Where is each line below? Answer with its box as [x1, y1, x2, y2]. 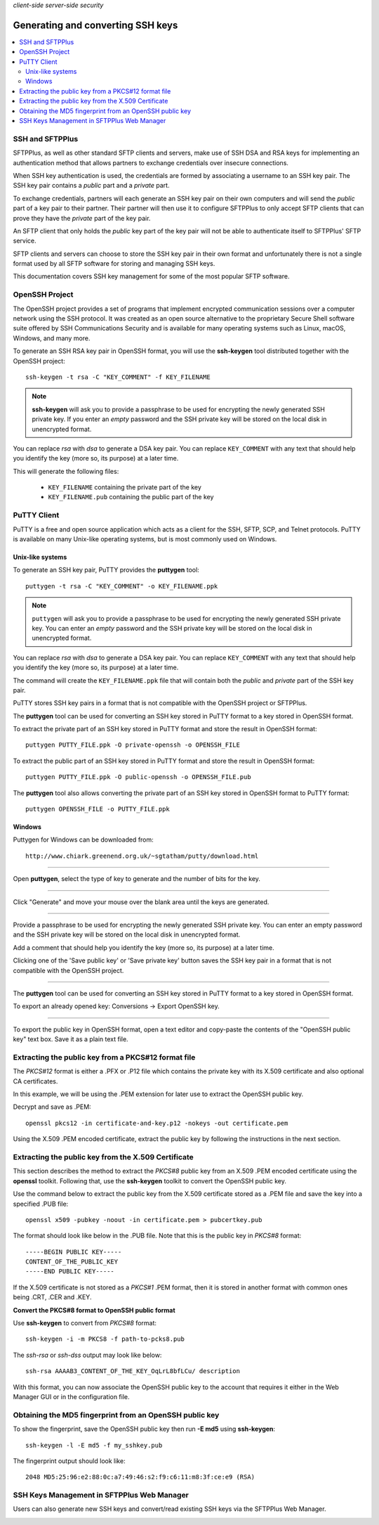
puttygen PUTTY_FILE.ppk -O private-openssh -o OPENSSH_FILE [25, 741, 240, 749]
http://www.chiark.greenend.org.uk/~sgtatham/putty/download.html [25, 851, 259, 860]
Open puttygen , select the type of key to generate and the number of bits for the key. [13, 875, 261, 883]
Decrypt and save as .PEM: [13, 1102, 91, 1111]
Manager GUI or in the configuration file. [13, 1392, 130, 1401]
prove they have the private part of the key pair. [13, 214, 151, 222]
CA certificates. [13, 1076, 58, 1086]
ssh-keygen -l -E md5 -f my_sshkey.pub [25, 1441, 163, 1449]
